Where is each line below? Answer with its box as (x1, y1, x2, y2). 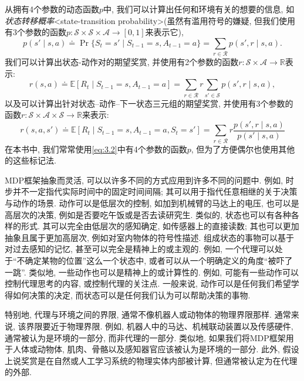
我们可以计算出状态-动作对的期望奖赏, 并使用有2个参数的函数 (5, 56, 239, 68)
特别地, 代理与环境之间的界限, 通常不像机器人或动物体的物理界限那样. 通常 (5, 308, 291, 321)
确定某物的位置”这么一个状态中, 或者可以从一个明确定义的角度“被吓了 (25, 254, 293, 266)
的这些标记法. (5, 154, 56, 166)
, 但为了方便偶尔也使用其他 (191, 142, 295, 155)
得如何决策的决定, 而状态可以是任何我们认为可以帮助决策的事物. (5, 288, 251, 301)
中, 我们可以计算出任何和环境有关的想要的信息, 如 (103, 3, 295, 15)
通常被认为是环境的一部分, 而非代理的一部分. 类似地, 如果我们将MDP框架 (5, 331, 286, 343)
